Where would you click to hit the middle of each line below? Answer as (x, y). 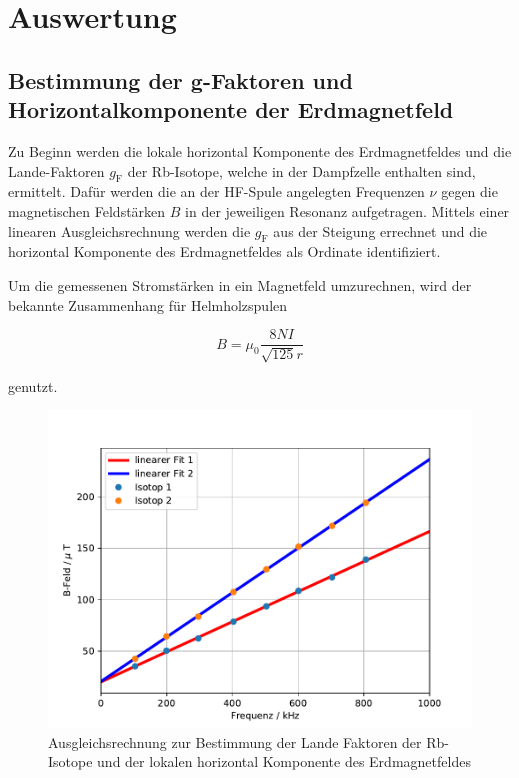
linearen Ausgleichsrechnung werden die (129, 230)
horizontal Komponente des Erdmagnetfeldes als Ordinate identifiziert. (224, 251)
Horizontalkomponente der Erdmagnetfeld (231, 109)
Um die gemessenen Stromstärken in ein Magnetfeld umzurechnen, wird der (240, 284)
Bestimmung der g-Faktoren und (180, 79)
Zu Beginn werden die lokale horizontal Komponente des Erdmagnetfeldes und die (260, 150)
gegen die (469, 191)
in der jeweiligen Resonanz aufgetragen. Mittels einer (347, 210)
